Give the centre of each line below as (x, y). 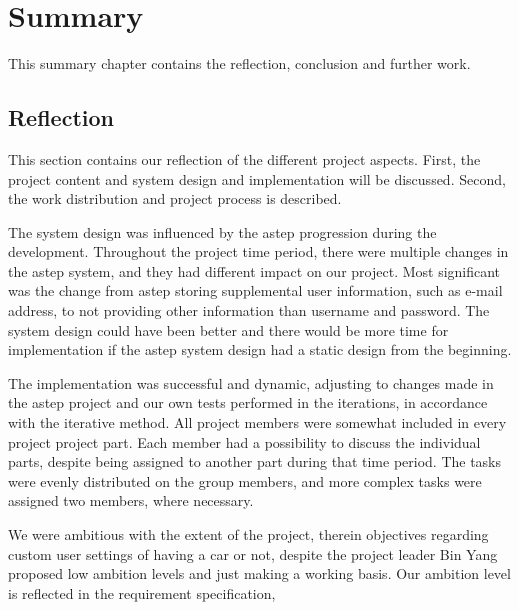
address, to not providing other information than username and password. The (249, 310)
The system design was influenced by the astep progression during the (222, 231)
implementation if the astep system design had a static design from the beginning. (260, 349)
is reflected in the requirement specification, (142, 592)
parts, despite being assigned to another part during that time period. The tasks (255, 461)
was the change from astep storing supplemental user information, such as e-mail (255, 290)
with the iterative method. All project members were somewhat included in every (257, 422)
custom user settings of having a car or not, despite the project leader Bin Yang (253, 553)
